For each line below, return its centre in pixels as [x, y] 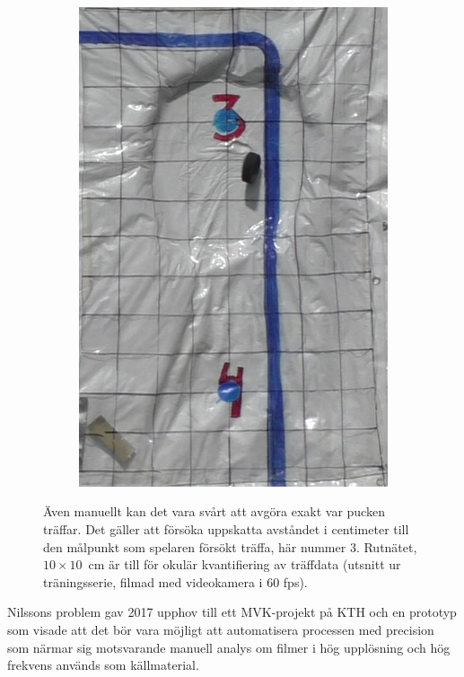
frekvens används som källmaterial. [103, 665]
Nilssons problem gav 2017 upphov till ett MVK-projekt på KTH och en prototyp [232, 612]
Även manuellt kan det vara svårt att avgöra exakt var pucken [214, 511]
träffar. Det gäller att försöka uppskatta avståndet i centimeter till [226, 528]
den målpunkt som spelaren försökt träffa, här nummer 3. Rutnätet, [230, 546]
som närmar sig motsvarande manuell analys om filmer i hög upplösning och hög [229, 647]
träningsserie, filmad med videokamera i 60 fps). [175, 581]
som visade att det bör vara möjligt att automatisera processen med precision [221, 629]
